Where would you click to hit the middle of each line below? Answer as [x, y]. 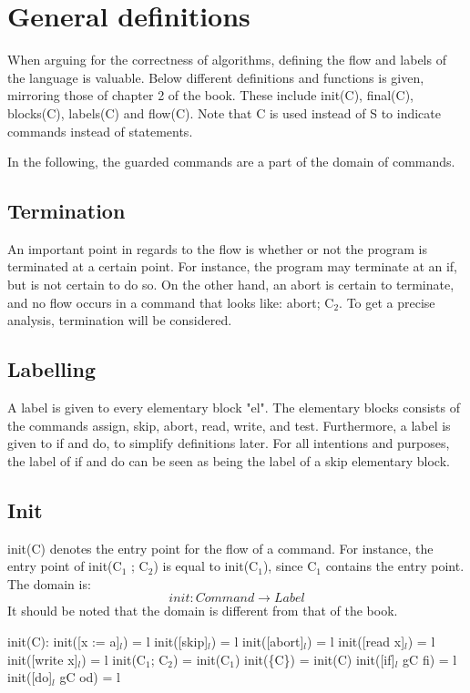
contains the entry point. [395, 566]
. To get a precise [387, 302]
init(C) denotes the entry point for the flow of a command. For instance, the [220, 548]
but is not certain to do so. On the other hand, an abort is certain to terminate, [231, 285]
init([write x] [43, 659]
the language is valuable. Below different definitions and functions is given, [216, 77]
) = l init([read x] [356, 642]
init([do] [30, 677]
